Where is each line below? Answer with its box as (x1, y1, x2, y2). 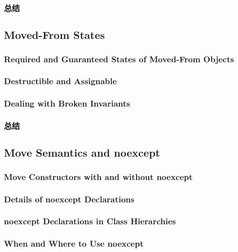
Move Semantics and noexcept (4, 145, 160, 160)
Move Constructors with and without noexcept (4, 170, 193, 182)
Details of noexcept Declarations (4, 193, 135, 205)
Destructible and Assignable (4, 75, 117, 87)
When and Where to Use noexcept (4, 237, 144, 250)
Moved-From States (4, 27, 105, 42)
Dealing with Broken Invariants (4, 97, 130, 109)
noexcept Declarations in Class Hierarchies (4, 215, 176, 227)
